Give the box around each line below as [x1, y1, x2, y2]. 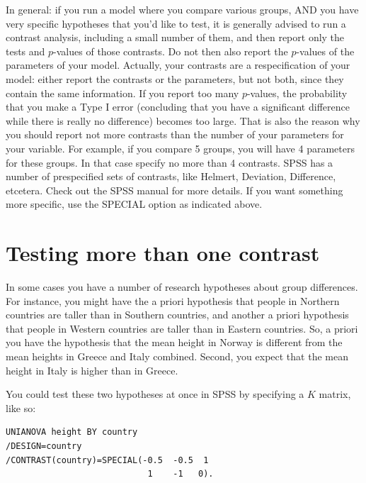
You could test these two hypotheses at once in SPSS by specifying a [6, 387, 304, 401]
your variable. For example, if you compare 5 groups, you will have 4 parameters [6, 140, 355, 155]
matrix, [319, 387, 351, 401]
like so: [6, 400, 36, 415]
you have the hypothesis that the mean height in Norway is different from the [6, 335, 343, 350]
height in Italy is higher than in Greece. [6, 362, 178, 377]
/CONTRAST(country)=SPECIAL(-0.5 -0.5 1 [6, 455, 209, 465]
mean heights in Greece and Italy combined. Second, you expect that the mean [6, 349, 348, 363]
